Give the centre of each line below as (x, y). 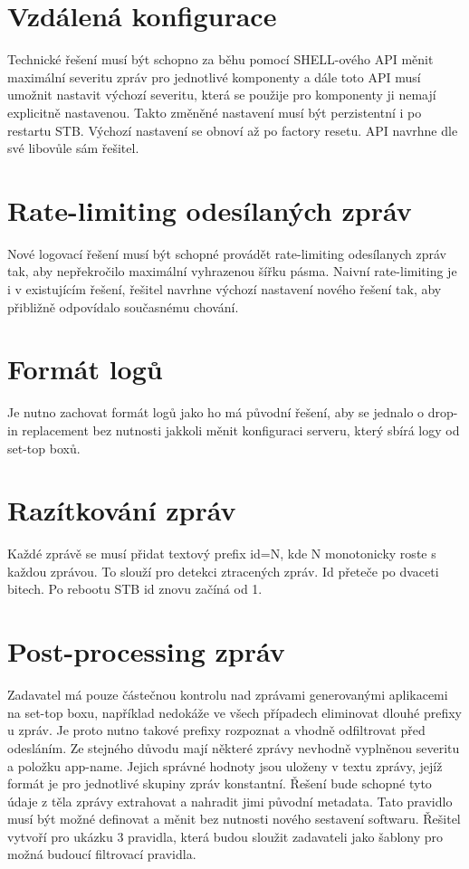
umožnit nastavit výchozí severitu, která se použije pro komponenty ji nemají (222, 95)
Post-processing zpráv (146, 651)
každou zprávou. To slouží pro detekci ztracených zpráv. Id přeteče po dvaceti (223, 571)
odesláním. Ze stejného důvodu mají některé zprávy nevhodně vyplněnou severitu (234, 747)
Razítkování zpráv (122, 510)
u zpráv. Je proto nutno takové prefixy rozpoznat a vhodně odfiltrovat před (216, 730)
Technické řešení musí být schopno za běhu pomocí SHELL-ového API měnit (220, 59)
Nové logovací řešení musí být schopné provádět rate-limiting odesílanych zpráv (227, 253)
